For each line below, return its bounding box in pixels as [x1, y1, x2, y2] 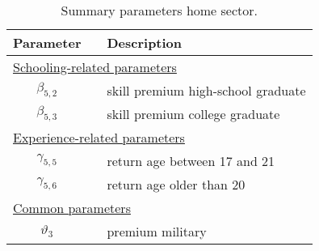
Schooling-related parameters [13, 57, 177, 76]
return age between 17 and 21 [107, 151, 275, 170]
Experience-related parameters [13, 128, 185, 147]
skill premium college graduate [107, 104, 280, 123]
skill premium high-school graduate [107, 81, 306, 100]
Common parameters [13, 198, 131, 217]
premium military [107, 222, 207, 240]
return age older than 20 [107, 175, 246, 194]
